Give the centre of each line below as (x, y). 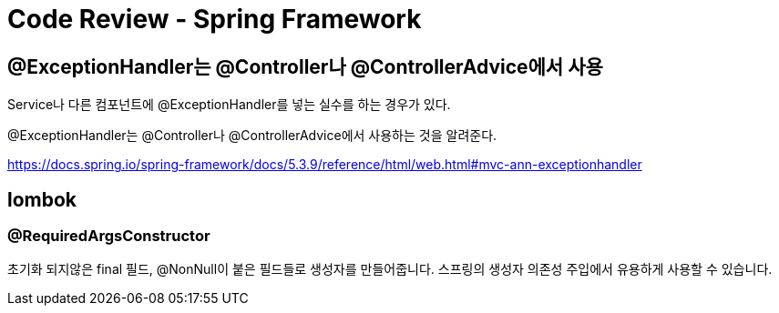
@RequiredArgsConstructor (109, 236)
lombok (42, 199)
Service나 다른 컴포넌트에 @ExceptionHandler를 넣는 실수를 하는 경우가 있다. (229, 105)
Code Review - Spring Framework (215, 19)
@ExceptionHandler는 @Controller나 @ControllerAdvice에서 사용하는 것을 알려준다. (252, 136)
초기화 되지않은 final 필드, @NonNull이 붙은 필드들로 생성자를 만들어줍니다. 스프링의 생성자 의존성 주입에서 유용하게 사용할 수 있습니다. (390, 269)
